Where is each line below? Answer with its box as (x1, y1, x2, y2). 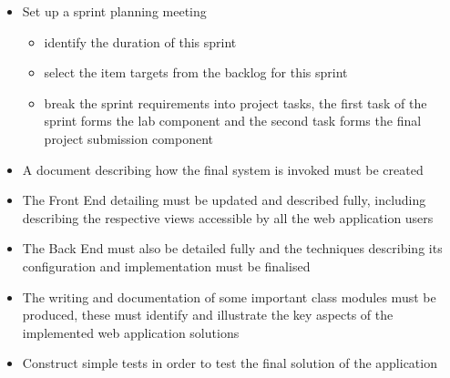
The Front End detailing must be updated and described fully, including (22, 190, 426, 209)
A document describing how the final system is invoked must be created (22, 159, 424, 179)
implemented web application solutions (22, 322, 240, 342)
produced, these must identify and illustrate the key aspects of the (22, 305, 394, 324)
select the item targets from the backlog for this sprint (44, 63, 348, 82)
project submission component (44, 128, 213, 148)
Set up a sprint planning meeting (22, 2, 207, 20)
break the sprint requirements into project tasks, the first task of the (44, 93, 427, 112)
